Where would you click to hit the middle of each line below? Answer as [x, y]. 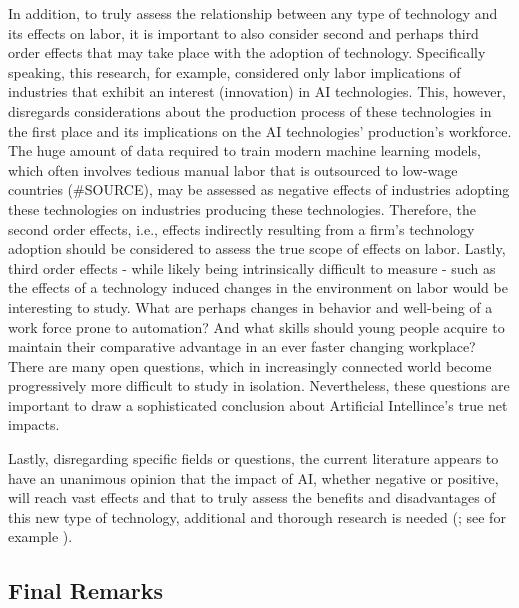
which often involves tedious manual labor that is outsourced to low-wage [233, 169]
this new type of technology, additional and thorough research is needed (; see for [257, 516]
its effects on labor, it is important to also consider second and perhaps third [243, 32]
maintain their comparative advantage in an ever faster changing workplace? [242, 346]
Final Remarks [86, 590]
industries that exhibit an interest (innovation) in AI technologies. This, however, [257, 91]
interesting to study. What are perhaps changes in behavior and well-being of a [250, 306]
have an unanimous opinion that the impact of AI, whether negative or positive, [253, 477]
